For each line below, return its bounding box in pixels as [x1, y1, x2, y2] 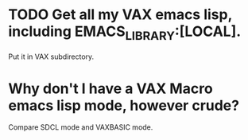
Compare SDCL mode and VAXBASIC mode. [8, 122, 153, 132]
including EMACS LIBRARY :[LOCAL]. [8, 22, 242, 43]
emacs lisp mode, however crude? [8, 96, 240, 115]
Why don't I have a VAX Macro [8, 80, 213, 97]
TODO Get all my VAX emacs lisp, [8, 6, 233, 24]
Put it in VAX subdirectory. [8, 52, 95, 61]
